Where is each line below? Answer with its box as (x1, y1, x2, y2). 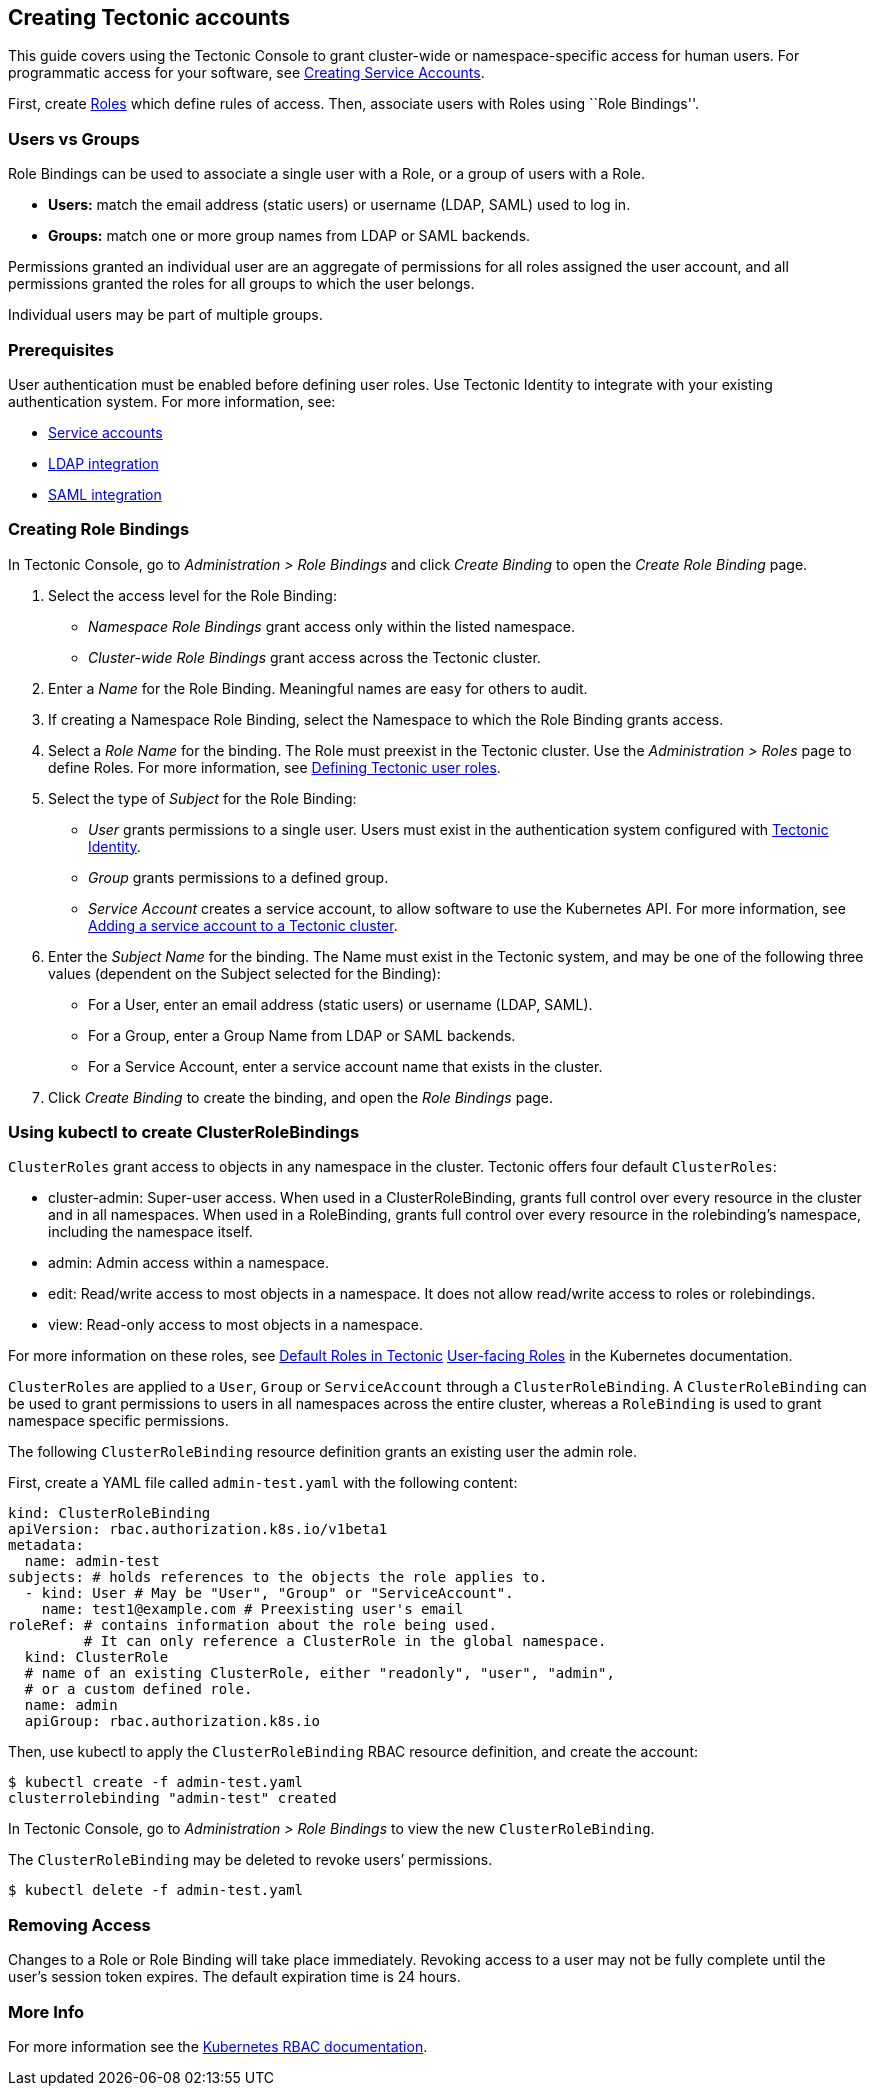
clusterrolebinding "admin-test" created (8, 1790, 337, 1807)
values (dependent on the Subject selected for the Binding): (48, 964, 441, 982)
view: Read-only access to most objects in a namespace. (48, 1316, 423, 1334)
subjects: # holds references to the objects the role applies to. (8, 1569, 548, 1586)
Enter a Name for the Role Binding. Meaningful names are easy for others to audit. (48, 679, 588, 697)
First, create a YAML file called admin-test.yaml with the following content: (8, 1474, 518, 1492)
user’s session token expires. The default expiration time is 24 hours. (8, 1968, 461, 1986)
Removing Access (8, 1914, 151, 1935)
